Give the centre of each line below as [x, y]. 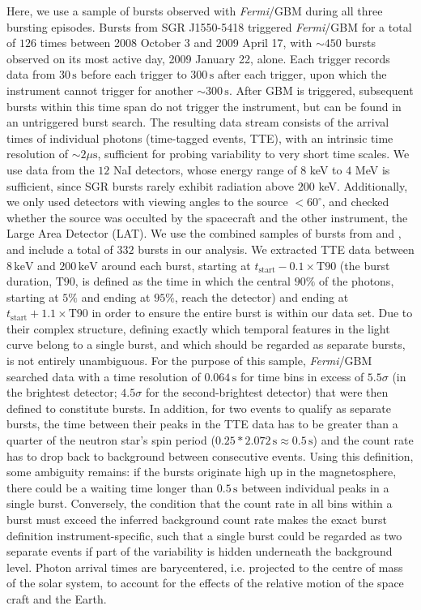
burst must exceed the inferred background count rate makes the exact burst [197, 519]
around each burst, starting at [176, 265]
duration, [30, 281]
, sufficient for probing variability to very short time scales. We [253, 154]
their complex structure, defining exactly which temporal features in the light [198, 328]
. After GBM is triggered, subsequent [321, 90]
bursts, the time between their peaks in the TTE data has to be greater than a [202, 424]
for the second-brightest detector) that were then [267, 392]
